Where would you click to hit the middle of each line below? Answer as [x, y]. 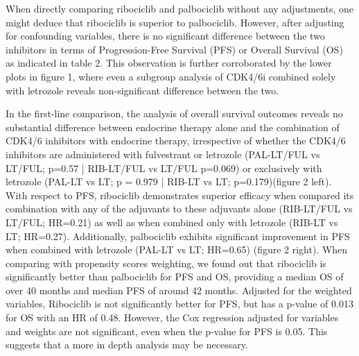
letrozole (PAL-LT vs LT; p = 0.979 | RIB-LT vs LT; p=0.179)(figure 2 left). [169, 181]
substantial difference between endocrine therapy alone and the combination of [173, 127]
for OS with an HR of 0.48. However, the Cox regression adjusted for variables [172, 317]
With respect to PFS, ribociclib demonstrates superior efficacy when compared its [180, 195]
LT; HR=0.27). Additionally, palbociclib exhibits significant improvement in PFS [178, 236]
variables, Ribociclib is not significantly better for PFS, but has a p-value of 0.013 [179, 304]
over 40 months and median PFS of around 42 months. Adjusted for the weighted [179, 290]
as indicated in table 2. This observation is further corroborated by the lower [169, 63]
